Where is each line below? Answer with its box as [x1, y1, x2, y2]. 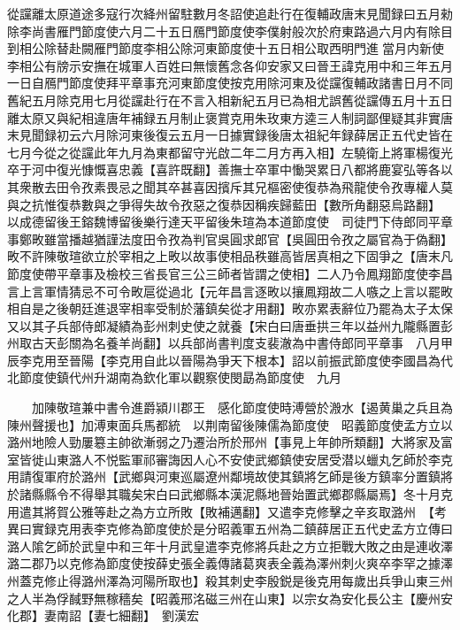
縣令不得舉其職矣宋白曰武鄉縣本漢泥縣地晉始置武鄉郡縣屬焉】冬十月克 [43, 485, 453, 503]
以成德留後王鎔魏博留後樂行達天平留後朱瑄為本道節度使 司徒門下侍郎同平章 [7, 212, 453, 231]
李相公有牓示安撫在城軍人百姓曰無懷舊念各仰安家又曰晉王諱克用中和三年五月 [7, 56, 453, 74]
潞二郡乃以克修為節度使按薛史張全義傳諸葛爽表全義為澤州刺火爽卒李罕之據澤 [7, 554, 453, 572]
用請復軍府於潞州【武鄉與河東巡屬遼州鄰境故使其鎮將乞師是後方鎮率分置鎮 [7, 467, 441, 486]
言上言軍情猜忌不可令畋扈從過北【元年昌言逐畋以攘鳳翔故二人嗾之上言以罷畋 [7, 281, 453, 300]
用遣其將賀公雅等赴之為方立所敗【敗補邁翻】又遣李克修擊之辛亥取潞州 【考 [7, 502, 447, 520]
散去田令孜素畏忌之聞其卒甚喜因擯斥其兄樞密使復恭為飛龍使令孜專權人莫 [31, 177, 453, 196]
